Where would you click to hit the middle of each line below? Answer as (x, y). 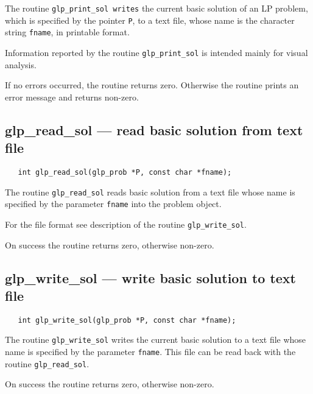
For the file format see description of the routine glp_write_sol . (126, 224)
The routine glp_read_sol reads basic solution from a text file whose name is (150, 192)
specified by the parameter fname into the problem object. (113, 204)
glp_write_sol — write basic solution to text (151, 277)
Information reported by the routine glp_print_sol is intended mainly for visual (156, 52)
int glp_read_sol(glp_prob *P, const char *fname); (125, 172)
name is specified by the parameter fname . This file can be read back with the (150, 352)
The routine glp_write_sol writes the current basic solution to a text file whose (156, 339)
